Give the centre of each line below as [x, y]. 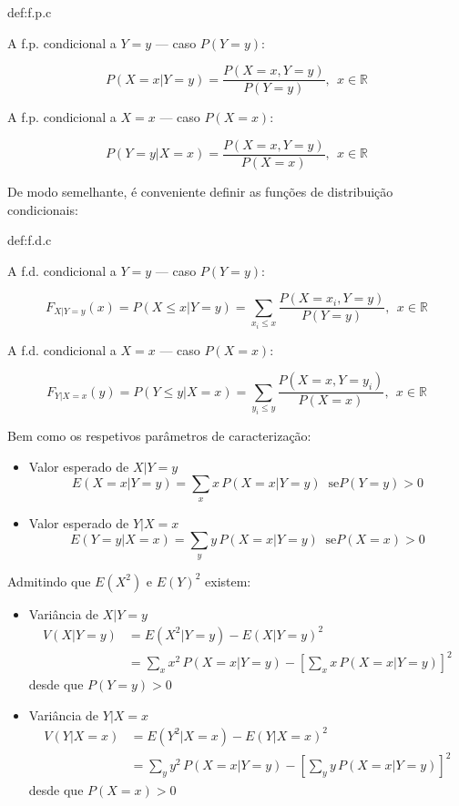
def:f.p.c [30, 12]
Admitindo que [49, 581]
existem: [228, 581]
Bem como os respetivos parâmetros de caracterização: [159, 436]
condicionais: [43, 209]
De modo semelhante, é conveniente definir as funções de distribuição [200, 191]
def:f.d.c [30, 240]
